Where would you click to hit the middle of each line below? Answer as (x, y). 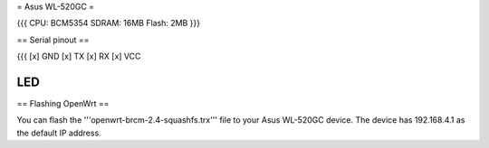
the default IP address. (59, 133)
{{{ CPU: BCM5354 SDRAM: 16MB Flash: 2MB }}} (109, 23)
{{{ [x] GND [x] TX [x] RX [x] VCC (79, 56)
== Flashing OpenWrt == (63, 104)
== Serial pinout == (53, 40)
